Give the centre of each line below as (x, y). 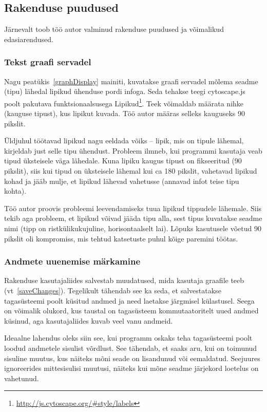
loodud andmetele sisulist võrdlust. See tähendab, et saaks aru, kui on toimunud (131, 348)
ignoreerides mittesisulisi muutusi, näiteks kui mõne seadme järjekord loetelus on (131, 368)
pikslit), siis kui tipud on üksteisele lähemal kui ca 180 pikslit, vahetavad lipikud (131, 171)
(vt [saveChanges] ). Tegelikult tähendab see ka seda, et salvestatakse (113, 290)
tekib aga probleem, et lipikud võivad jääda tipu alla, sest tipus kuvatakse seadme (133, 218)
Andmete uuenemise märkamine (72, 261)
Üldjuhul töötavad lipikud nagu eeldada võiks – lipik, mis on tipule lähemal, (124, 141)
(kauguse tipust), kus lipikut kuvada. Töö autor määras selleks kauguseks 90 (125, 113)
